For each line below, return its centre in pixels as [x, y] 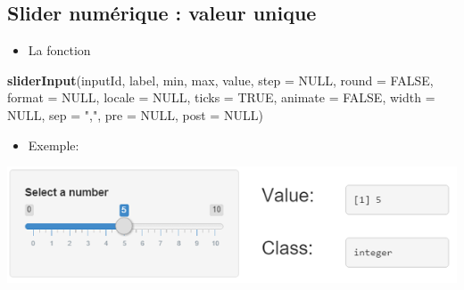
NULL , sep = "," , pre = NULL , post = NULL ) [135, 114]
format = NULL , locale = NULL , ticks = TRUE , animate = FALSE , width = [221, 97]
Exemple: [54, 145]
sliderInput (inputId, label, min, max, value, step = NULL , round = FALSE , [220, 80]
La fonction [59, 50]
